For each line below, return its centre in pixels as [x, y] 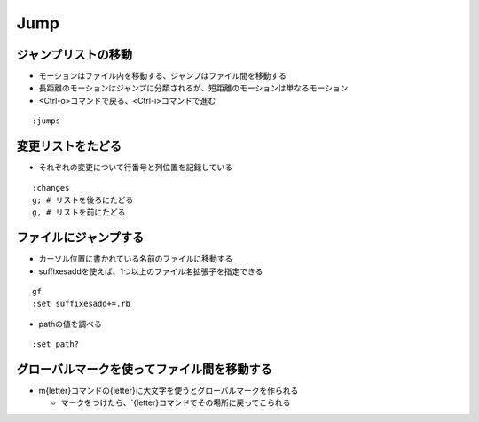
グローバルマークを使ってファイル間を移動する [144, 369]
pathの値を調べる [70, 324]
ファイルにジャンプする [80, 238]
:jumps [47, 121]
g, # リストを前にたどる [79, 212]
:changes [51, 188]
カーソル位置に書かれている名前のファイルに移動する [136, 259]
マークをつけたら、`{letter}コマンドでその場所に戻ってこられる [176, 402]
